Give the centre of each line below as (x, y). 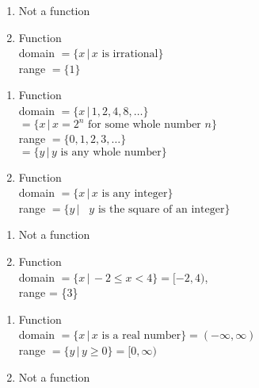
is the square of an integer (161, 209)
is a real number (141, 336)
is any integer (135, 194)
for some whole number (145, 125)
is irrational (130, 54)
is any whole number (111, 152)
